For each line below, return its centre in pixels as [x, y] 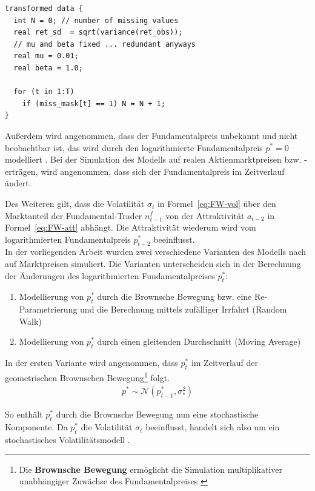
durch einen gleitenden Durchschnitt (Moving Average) [199, 341]
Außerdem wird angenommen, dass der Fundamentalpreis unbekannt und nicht [151, 135]
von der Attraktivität [205, 215]
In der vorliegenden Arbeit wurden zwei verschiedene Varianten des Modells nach [156, 252]
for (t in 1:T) [44, 92]
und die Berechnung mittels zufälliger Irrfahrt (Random [184, 309]
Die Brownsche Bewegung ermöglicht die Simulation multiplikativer [151, 469]
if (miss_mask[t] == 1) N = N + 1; [94, 103]
